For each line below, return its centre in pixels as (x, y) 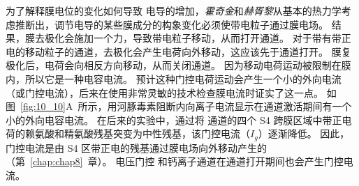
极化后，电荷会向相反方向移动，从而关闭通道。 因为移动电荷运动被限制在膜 (178, 65)
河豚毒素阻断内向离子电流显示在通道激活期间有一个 (234, 106)
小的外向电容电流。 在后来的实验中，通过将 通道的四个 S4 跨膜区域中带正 (174, 119)
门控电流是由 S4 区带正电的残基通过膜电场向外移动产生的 (137, 147)
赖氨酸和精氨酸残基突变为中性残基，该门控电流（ (137, 133)
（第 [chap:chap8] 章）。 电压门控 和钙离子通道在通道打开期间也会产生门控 (175, 161)
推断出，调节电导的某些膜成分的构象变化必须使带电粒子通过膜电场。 (171, 24)
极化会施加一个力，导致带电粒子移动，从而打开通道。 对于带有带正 (198, 38)
